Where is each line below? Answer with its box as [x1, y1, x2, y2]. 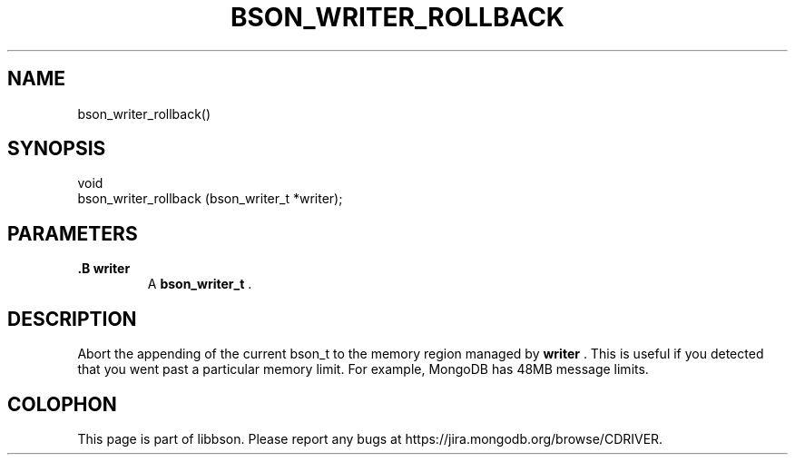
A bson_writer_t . [147, 276, 252, 292]
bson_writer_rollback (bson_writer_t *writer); [77, 191, 343, 207]
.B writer [77, 260, 131, 277]
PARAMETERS [7, 221, 138, 245]
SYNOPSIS [7, 137, 106, 161]
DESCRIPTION [7, 307, 137, 330]
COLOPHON [7, 392, 117, 416]
